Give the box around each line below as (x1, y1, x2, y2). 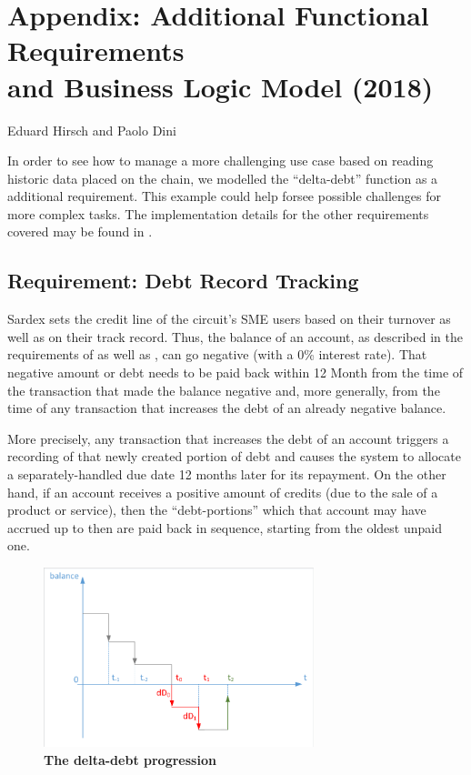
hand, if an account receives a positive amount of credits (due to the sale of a (7, 482, 438, 501)
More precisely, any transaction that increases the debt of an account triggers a (7, 428, 449, 448)
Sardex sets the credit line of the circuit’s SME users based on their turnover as (7, 309, 451, 328)
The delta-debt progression (44, 750, 216, 769)
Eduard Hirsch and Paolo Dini (7, 120, 176, 139)
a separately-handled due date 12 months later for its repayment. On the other (7, 465, 446, 484)
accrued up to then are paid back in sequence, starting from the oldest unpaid (7, 518, 442, 537)
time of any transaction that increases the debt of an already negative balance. (7, 398, 446, 418)
